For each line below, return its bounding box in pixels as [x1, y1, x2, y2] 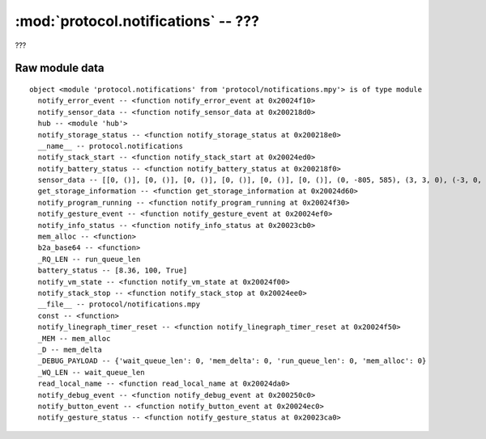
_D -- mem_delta [37, 344, 103, 354]
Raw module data [15, 61, 104, 75]
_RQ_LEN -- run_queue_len [37, 255, 141, 264]
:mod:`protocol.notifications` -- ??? [15, 12, 259, 30]
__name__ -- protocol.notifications [37, 141, 184, 150]
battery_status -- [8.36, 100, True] [37, 266, 188, 275]
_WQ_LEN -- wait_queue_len [37, 368, 145, 377]
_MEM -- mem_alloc [37, 334, 111, 343]
